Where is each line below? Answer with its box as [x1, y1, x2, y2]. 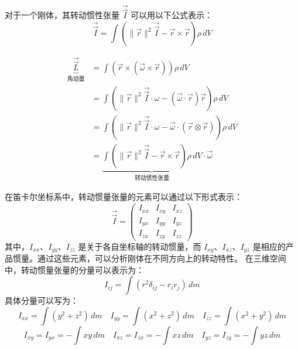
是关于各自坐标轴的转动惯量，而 [78, 240, 201, 252]
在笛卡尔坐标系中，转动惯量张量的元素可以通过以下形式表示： [5, 191, 242, 203]
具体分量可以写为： [5, 294, 78, 307]
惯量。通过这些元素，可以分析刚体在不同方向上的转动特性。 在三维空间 [12, 252, 286, 264]
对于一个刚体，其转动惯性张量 [5, 9, 119, 21]
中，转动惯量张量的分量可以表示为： [5, 263, 144, 276]
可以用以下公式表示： [131, 9, 213, 21]
